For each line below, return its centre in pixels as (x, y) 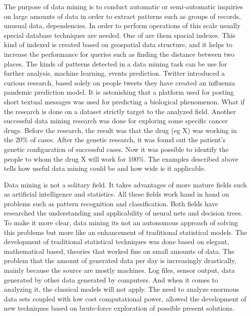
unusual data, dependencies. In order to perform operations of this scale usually (122, 25)
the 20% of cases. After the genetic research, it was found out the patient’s (115, 140)
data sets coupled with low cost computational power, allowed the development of (125, 298)
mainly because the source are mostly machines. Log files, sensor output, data (119, 270)
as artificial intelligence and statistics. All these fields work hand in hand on (117, 194)
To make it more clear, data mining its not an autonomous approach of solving (121, 223)
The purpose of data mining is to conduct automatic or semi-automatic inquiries (124, 6)
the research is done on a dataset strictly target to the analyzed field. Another (120, 111)
